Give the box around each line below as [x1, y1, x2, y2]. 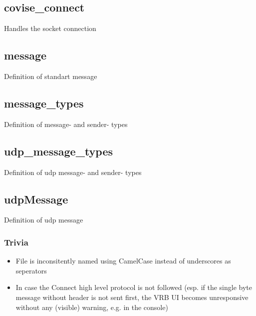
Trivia [4, 235, 28, 248]
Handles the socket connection [4, 23, 96, 33]
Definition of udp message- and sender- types [4, 166, 142, 177]
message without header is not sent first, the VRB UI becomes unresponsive [15, 291, 249, 302]
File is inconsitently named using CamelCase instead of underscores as [15, 255, 231, 266]
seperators [15, 265, 47, 275]
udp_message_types [4, 143, 113, 158]
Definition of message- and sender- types [4, 118, 128, 129]
